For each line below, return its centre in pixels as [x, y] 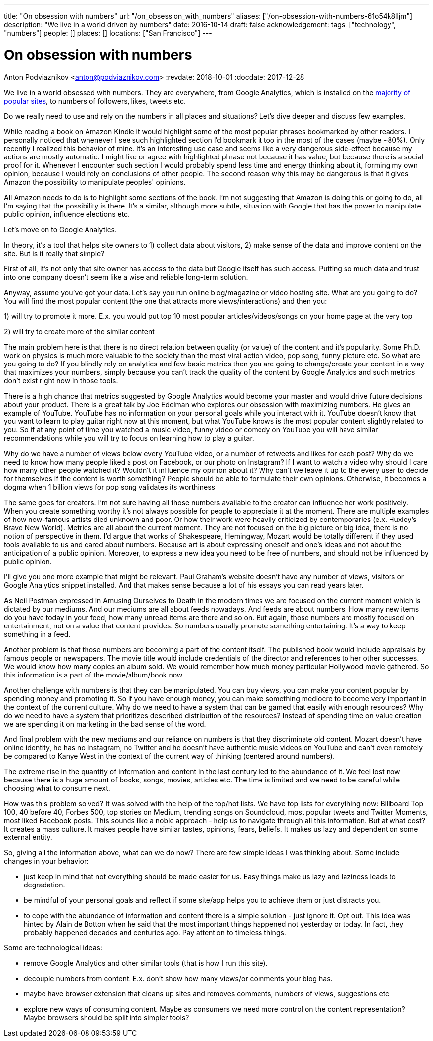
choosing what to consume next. [57, 788]
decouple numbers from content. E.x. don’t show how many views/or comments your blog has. [178, 978]
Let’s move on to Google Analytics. [61, 229]
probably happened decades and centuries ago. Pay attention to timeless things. [155, 932]
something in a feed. [37, 634]
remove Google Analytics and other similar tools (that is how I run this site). [146, 963]
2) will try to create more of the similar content [79, 331]
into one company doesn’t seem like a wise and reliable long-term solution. [126, 277]
